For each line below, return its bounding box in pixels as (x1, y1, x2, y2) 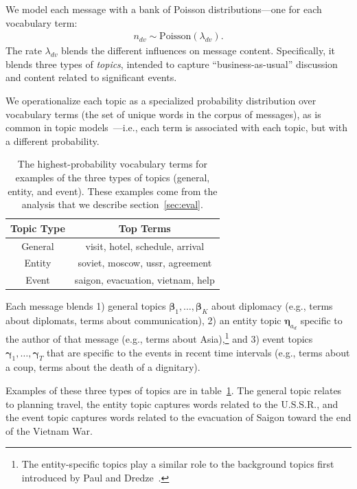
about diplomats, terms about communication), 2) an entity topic (5, 313, 281, 328)
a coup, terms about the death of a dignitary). (5, 360, 200, 374)
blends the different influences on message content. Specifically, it (61, 43, 336, 58)
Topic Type (10, 220, 65, 235)
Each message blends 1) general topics (5, 299, 166, 313)
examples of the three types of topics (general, (15, 170, 210, 184)
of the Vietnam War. (5, 423, 93, 437)
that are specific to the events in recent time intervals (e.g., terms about (47, 345, 350, 359)
